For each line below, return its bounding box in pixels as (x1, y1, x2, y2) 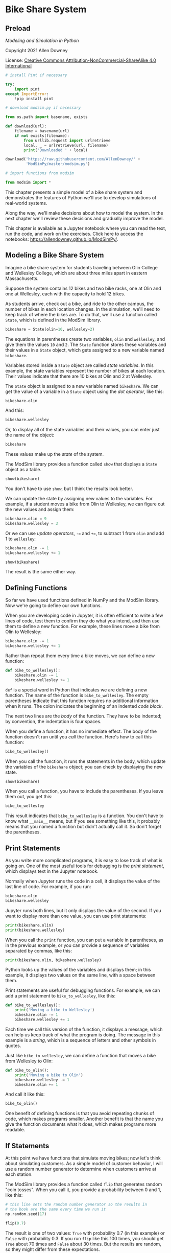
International (5, 63, 32, 68)
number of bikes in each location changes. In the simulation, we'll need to (5, 306, 160, 312)
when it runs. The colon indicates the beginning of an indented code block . (5, 703, 163, 709)
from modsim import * (5, 180, 52, 185)
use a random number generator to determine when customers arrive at (5, 1166, 157, 1172)
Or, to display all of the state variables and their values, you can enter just (5, 427, 160, 433)
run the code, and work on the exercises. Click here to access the (5, 230, 144, 237)
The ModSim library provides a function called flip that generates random (5, 1181, 162, 1188)
